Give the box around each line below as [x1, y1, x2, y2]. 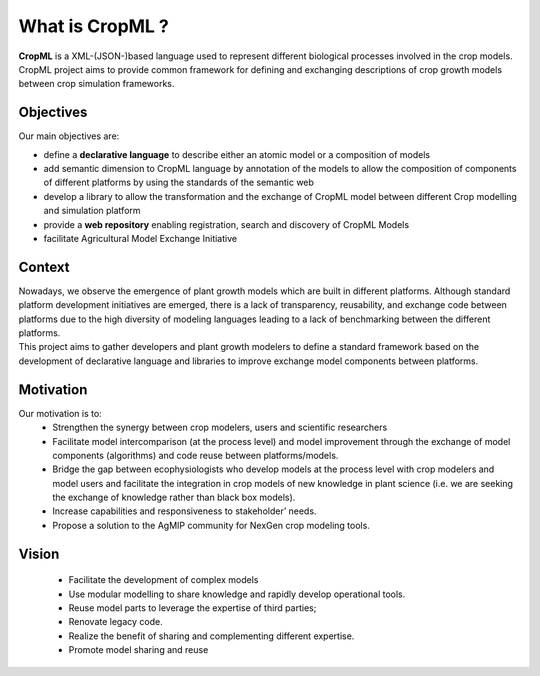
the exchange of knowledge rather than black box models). [52, 491, 296, 504]
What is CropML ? [18, 15, 169, 37]
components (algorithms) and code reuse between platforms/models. [52, 449, 339, 461]
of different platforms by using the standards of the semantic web [43, 176, 315, 189]
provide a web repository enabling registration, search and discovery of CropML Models [43, 218, 410, 230]
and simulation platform [43, 205, 141, 217]
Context [18, 258, 70, 275]
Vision [18, 545, 60, 562]
